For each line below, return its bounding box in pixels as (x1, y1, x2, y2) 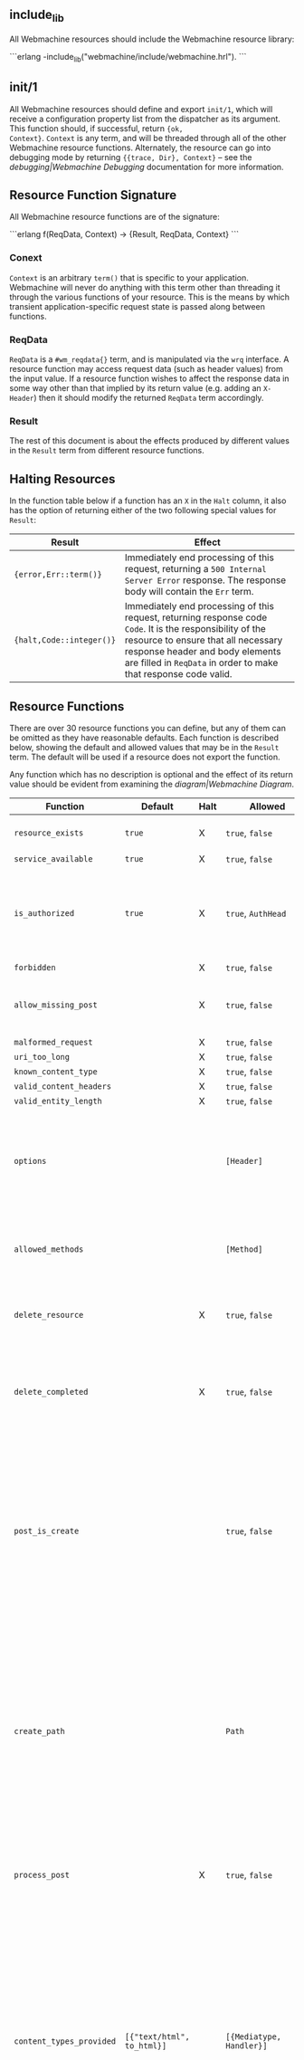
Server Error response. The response (125, 574, 287, 587)
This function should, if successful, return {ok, (9, 122, 184, 134)
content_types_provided (14, 2036, 117, 2046)
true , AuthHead (225, 907, 287, 920)
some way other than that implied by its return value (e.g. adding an (9, 383, 262, 394)
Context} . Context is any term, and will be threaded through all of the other (9, 132, 287, 143)
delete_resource (14, 1310, 84, 1320)
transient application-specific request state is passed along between (9, 300, 265, 311)
